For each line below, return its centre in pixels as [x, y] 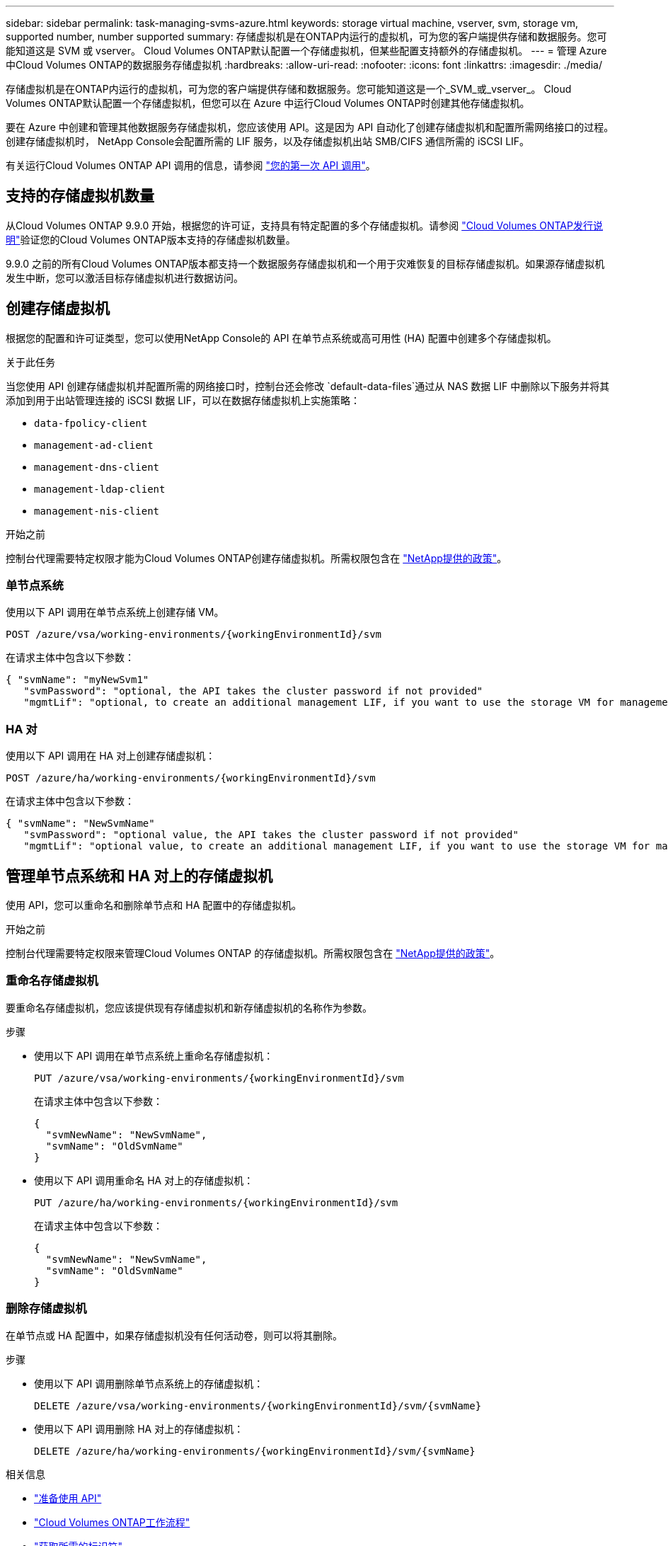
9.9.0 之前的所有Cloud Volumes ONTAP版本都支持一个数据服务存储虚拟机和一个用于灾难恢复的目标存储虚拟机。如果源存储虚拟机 [305, 263]
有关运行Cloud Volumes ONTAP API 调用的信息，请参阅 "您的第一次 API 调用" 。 [191, 165]
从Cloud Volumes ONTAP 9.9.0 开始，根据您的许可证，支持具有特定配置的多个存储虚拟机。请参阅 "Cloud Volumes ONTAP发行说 [304, 225]
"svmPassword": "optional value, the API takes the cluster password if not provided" [271, 835]
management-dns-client [97, 467]
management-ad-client [94, 445]
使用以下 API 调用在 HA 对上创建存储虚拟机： [111, 756]
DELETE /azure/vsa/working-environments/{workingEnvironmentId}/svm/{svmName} [258, 1405]
